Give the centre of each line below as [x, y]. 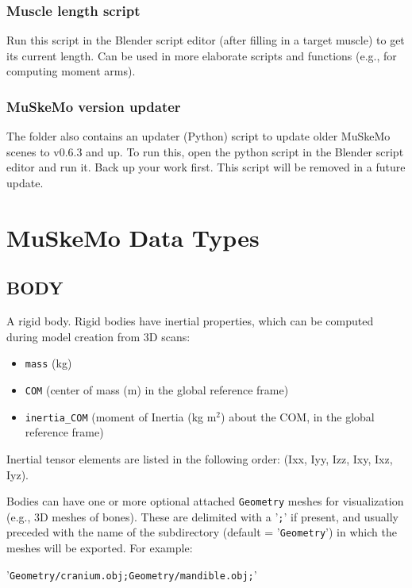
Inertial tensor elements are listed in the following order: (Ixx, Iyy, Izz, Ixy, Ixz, [200, 458]
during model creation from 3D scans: [98, 336]
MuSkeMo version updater [94, 106]
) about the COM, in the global [298, 416]
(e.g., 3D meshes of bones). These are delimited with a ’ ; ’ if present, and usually [202, 516]
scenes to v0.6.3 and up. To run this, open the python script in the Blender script [205, 151]
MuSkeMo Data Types [133, 237]
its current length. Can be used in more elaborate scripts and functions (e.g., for [202, 55]
